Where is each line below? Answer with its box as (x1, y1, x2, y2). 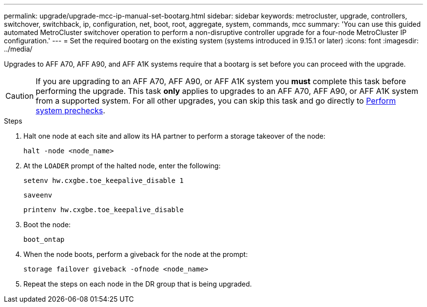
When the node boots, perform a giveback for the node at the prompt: (23, 250, 248, 258)
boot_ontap (23, 235, 65, 243)
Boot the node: (23, 220, 71, 229)
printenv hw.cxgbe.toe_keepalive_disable (23, 206, 184, 214)
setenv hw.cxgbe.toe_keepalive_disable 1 (23, 177, 184, 184)
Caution (5, 91, 34, 101)
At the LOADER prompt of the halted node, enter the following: (23, 162, 221, 170)
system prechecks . (36, 106, 105, 115)
